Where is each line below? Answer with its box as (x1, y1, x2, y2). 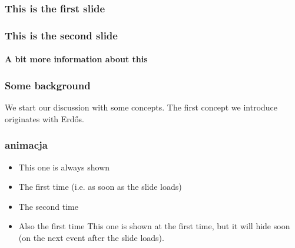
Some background (5, 78, 91, 92)
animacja (5, 138, 48, 152)
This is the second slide (5, 28, 118, 42)
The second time (18, 200, 78, 212)
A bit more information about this (5, 53, 148, 65)
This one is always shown (18, 160, 110, 173)
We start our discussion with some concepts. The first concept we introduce (5, 101, 278, 113)
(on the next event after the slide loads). (18, 231, 164, 243)
